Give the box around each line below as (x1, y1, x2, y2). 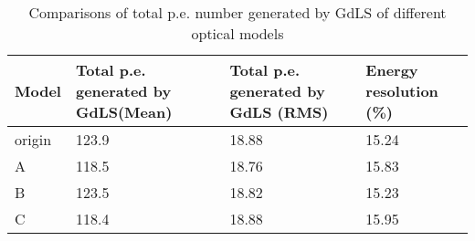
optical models (191, 23, 284, 44)
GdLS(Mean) (75, 101, 173, 122)
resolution (365, 80, 438, 101)
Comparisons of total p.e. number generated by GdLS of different (28, 2, 447, 23)
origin (15, 129, 52, 150)
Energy (365, 59, 418, 80)
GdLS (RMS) (229, 101, 329, 122)
